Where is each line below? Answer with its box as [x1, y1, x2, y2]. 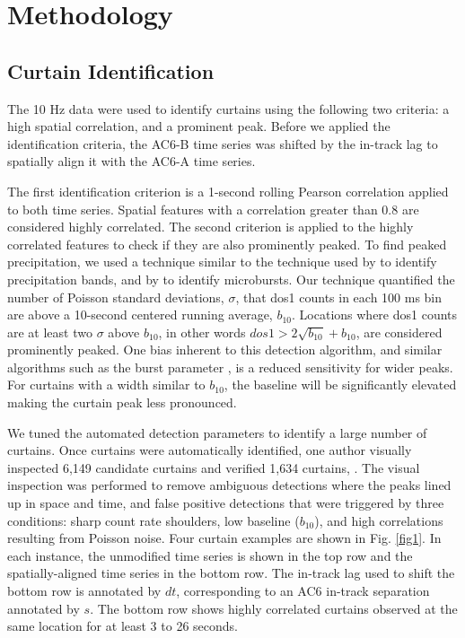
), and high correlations [314, 511, 443, 529]
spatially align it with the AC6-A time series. [7, 152, 256, 170]
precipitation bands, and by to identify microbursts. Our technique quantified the [7, 269, 455, 288]
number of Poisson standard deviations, [7, 287, 224, 306]
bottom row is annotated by [7, 581, 162, 600]
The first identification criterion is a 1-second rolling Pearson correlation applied [7, 181, 449, 200]
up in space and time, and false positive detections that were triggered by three [7, 494, 444, 512]
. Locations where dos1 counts [292, 305, 458, 324]
